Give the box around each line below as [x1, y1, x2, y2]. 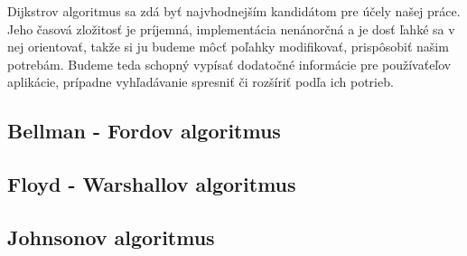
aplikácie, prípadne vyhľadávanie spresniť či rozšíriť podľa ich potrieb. [7, 72, 394, 91]
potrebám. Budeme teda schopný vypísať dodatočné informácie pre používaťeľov [7, 54, 452, 73]
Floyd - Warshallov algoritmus [7, 170, 296, 198]
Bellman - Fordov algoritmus [7, 117, 281, 145]
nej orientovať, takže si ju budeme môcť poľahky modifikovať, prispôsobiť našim [7, 37, 449, 56]
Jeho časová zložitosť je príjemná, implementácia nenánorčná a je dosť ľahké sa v [7, 19, 455, 38]
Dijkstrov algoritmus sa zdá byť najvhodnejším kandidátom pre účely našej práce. [7, 2, 461, 20]
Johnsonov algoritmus [7, 223, 215, 251]
